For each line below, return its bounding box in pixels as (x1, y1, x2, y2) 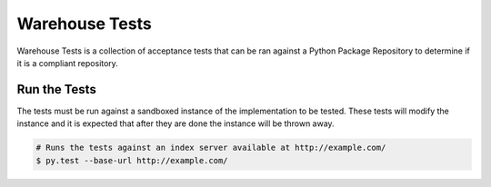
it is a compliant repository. (16, 57, 118, 68)
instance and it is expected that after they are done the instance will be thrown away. (16, 118, 336, 129)
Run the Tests (16, 82, 97, 97)
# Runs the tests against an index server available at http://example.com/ (35, 143, 386, 153)
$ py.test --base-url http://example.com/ (35, 155, 228, 165)
